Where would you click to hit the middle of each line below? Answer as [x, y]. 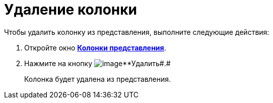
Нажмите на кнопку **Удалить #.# [97, 63]
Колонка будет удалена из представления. [98, 79]
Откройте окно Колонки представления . [95, 47]
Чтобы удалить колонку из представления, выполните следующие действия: [137, 32]
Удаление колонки [71, 10]
